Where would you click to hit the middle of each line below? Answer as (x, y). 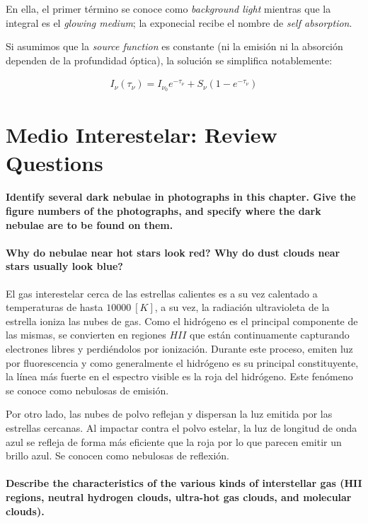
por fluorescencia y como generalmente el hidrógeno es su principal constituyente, (182, 362)
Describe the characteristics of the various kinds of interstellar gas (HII (184, 483)
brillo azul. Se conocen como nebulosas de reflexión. (118, 456)
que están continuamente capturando (270, 335)
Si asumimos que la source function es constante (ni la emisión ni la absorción (174, 46)
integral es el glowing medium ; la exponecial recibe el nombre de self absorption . (179, 22)
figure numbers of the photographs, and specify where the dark (163, 211)
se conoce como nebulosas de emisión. (87, 390)
